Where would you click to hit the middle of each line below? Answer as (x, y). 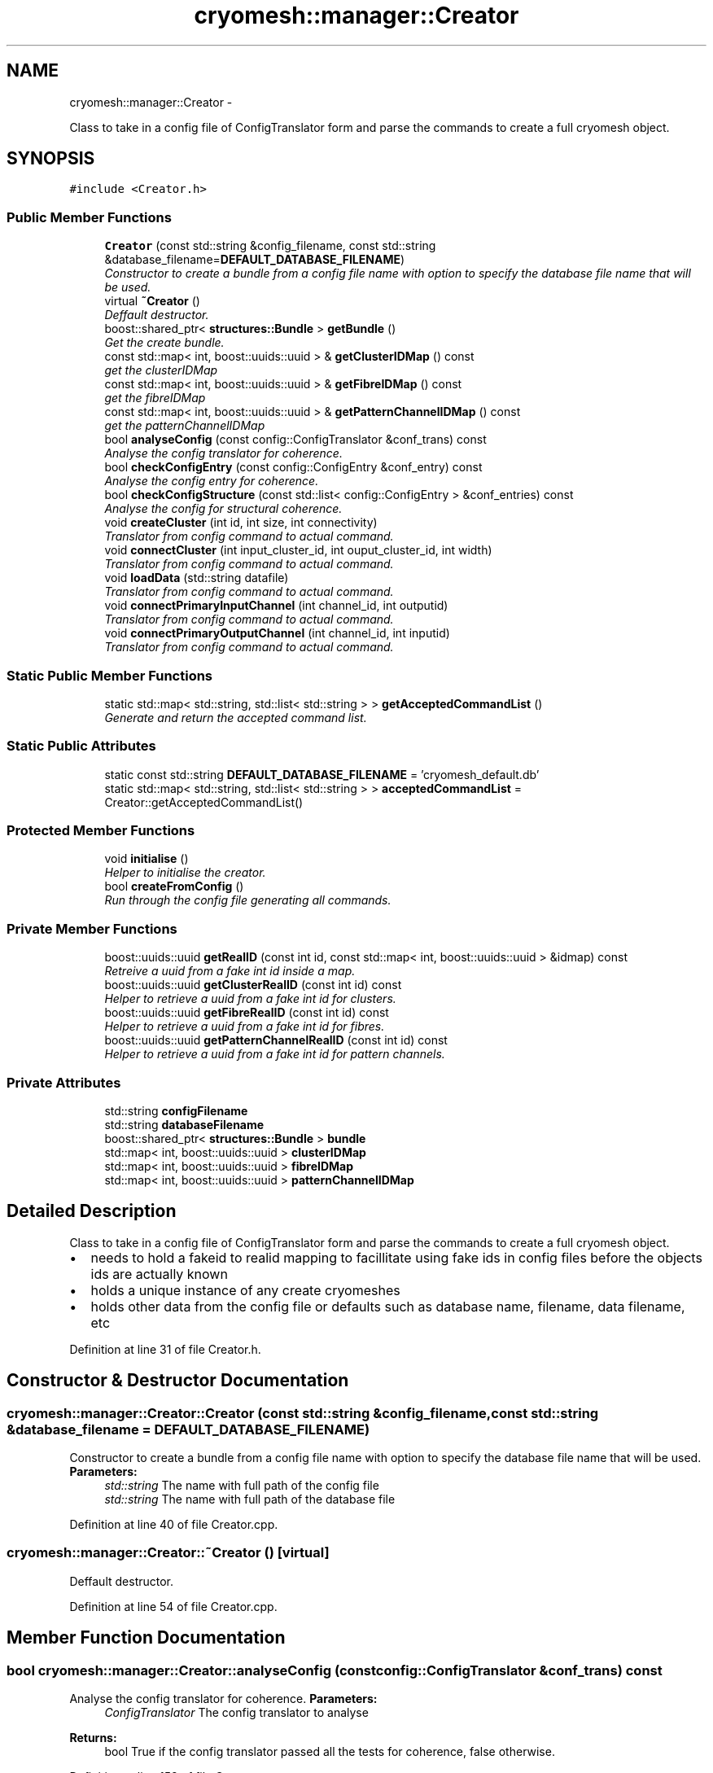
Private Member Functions (92, 928)
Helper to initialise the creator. (185, 873)
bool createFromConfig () (174, 886)
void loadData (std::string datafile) (197, 578)
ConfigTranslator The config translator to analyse (236, 1712)
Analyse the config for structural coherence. (223, 509)
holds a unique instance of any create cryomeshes (245, 1290)
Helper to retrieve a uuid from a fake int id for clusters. (250, 999)
